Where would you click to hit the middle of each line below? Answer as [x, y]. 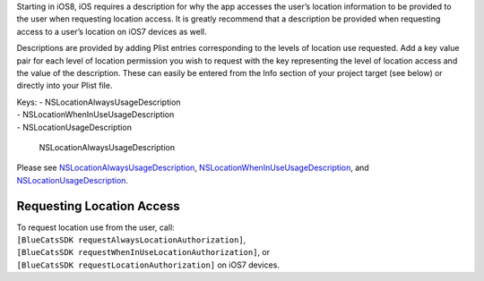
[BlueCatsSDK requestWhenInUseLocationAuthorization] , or [143, 252]
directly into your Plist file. [65, 86]
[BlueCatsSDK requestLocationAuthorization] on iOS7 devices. [148, 265]
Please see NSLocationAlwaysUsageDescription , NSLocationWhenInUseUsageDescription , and [193, 168]
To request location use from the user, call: [95, 227]
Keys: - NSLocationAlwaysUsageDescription [99, 102]
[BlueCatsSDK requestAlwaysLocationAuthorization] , [131, 239]
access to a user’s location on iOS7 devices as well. [112, 31]
